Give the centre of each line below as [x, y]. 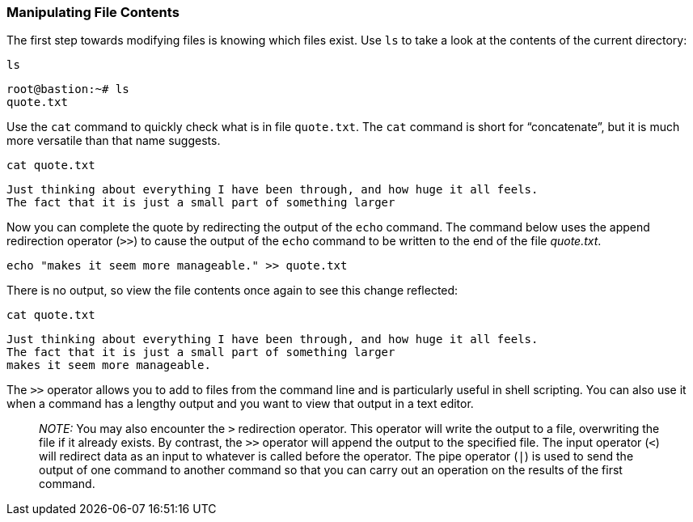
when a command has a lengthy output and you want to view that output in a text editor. [240, 404]
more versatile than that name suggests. [114, 141]
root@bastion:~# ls [68, 89]
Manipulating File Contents [93, 12]
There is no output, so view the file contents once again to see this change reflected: [232, 291]
